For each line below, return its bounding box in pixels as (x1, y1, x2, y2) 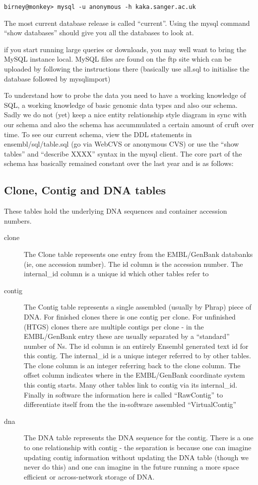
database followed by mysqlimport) (4, 73, 111, 83)
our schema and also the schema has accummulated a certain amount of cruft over (4, 119, 255, 129)
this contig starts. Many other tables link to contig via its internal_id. (24, 380, 238, 390)
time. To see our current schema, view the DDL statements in (4, 129, 192, 139)
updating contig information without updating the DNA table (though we (24, 452, 249, 462)
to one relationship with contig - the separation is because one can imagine (24, 442, 252, 453)
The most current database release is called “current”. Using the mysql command (4, 17, 250, 28)
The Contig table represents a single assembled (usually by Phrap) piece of (24, 302, 252, 312)
